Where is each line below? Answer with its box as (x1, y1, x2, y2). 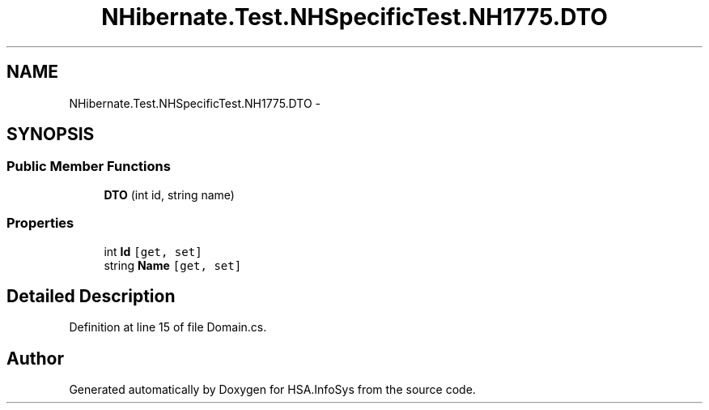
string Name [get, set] (104, 258, 242, 272)
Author (6, 348, 64, 369)
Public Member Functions (6, 158, 171, 175)
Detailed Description (6, 285, 176, 306)
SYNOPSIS (6, 124, 95, 145)
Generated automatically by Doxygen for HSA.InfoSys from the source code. (69, 382, 476, 397)
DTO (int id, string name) (104, 187, 235, 202)
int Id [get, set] (104, 244, 202, 258)
